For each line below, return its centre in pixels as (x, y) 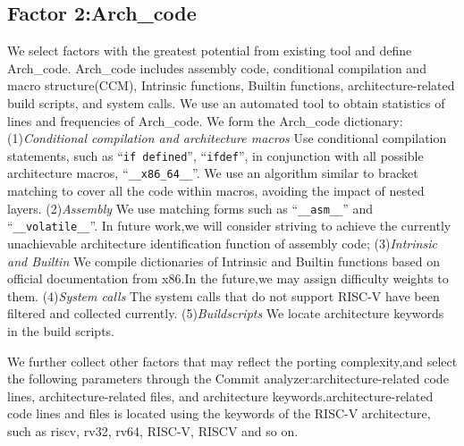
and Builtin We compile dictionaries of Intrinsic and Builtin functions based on (224, 261)
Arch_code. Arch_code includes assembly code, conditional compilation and (217, 67)
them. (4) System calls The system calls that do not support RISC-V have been (224, 295)
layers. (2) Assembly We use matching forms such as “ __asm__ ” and (190, 208)
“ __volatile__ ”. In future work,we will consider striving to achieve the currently (229, 226)
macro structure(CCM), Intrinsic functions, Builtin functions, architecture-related (231, 85)
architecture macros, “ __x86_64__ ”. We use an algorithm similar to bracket (213, 173)
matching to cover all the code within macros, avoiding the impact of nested (216, 191)
